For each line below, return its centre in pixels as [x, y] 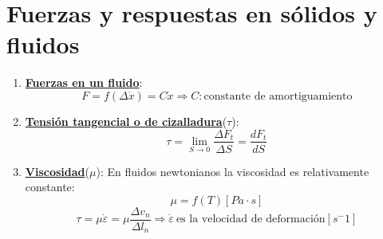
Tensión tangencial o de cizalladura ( [126, 121]
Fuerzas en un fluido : [84, 82]
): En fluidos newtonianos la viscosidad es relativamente [233, 171]
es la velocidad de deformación [251, 219]
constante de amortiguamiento [278, 96]
